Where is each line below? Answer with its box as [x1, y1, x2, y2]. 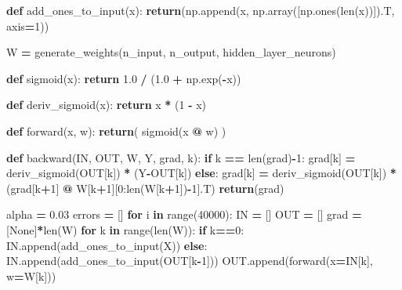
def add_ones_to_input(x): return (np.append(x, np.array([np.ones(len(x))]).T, [6, 2, 395, 18]
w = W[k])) [6, 267, 56, 284]
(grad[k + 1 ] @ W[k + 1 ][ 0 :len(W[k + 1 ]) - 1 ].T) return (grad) [6, 179, 284, 196]
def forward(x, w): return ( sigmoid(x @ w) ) [6, 122, 226, 139]
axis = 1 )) [6, 17, 49, 34]
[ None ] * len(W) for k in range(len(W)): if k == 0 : [6, 221, 244, 237]
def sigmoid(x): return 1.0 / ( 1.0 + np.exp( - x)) [6, 70, 241, 86]
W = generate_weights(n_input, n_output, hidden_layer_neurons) [6, 44, 336, 60]
